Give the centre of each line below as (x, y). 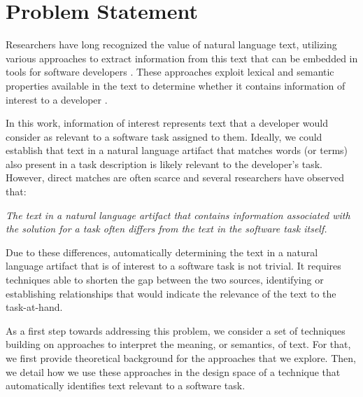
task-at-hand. (34, 307)
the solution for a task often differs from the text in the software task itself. (166, 229)
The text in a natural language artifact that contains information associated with (178, 215)
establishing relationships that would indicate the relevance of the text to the (171, 293)
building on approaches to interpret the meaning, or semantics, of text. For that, (178, 344)
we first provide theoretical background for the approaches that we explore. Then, (181, 358)
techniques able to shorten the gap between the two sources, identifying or (165, 280)
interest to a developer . (57, 99)
